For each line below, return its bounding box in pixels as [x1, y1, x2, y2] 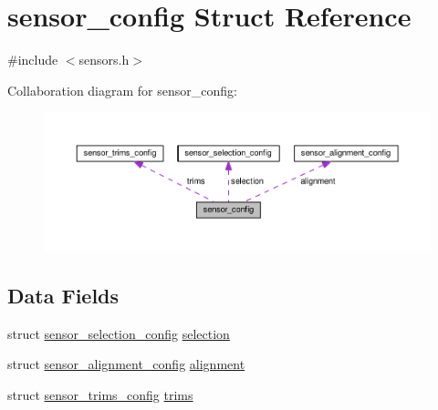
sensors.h [78, 50, 130, 69]
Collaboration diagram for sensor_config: [7, 80, 237, 99]
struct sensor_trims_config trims [7, 384, 193, 404]
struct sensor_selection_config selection [7, 323, 230, 343]
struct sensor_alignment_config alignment [7, 354, 245, 374]
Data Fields [7, 281, 120, 309]
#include [7, 50, 58, 69]
